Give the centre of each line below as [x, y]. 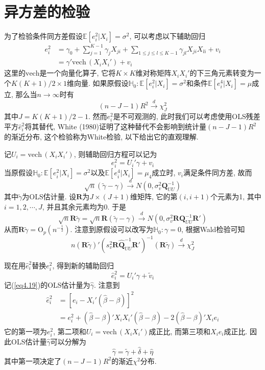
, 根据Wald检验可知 [213, 229]
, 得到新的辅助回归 [83, 265]
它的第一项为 [26, 331]
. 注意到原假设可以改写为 [112, 229]
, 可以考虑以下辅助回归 [167, 36]
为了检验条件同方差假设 [43, 36]
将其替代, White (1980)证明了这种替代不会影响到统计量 [116, 126]
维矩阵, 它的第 [154, 196]
